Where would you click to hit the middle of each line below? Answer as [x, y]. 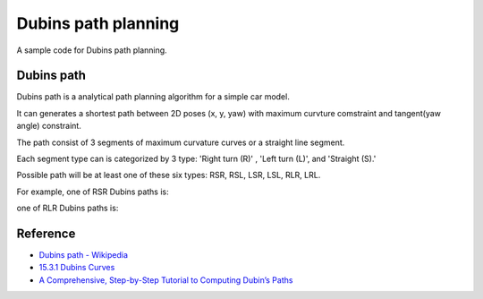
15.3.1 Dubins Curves [77, 268]
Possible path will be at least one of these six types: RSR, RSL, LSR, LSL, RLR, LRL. [169, 175]
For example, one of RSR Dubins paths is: [93, 192]
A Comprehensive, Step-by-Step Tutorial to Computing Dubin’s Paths [166, 280]
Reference [46, 234]
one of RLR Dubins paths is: [68, 208]
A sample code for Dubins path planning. [92, 50]
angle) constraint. [49, 126]
